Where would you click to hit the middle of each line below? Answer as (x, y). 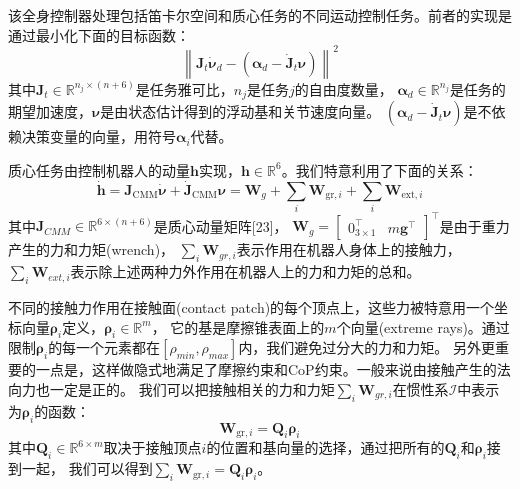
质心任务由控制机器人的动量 (99, 169)
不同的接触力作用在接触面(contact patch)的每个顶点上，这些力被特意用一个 (251, 306)
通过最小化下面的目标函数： (99, 34)
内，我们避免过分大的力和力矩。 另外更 (367, 347)
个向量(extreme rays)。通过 (423, 326)
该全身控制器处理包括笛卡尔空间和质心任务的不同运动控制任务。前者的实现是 (260, 15)
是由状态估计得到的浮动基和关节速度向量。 (240, 111)
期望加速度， (50, 111)
